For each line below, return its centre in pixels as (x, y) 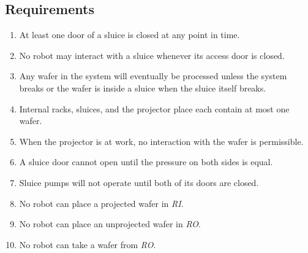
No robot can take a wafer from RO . (88, 244)
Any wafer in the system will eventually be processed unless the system (153, 76)
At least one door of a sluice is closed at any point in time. (130, 35)
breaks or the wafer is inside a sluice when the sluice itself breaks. (143, 88)
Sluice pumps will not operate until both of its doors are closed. (139, 182)
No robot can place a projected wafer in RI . (101, 203)
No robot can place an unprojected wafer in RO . (110, 224)
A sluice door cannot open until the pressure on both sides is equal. (146, 162)
